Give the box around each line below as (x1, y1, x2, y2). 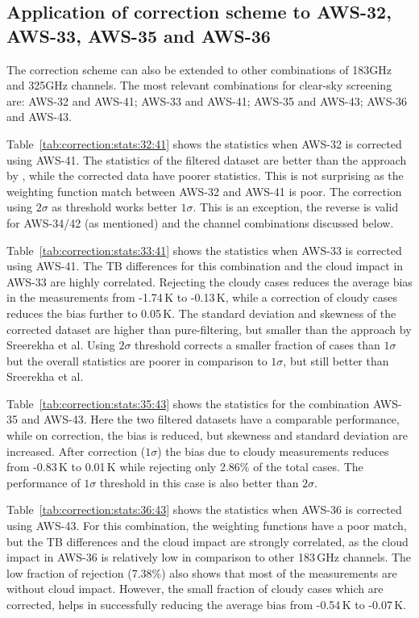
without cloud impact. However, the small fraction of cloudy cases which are (6, 580, 384, 597)
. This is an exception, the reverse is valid (193, 198, 399, 215)
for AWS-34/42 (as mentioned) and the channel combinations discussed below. (6, 214, 394, 231)
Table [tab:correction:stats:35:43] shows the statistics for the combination (6, 395, 370, 411)
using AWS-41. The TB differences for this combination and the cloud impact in (6, 257, 404, 274)
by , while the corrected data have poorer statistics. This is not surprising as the (6, 167, 404, 184)
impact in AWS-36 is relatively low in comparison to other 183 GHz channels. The (6, 549, 412, 566)
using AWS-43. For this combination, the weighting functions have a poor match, (6, 517, 407, 534)
